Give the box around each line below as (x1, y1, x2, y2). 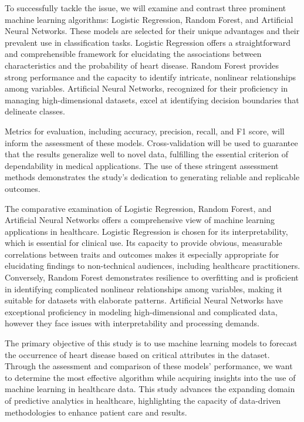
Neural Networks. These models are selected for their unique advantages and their (5, 25, 300, 37)
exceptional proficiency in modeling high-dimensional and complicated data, (5, 305, 278, 318)
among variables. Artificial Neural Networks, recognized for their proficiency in (5, 82, 288, 94)
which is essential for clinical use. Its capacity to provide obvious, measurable (5, 237, 282, 249)
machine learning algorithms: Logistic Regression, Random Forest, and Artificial (5, 13, 293, 25)
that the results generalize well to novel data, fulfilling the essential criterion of (5, 148, 289, 160)
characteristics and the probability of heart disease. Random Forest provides (5, 59, 279, 71)
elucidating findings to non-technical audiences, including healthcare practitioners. (5, 259, 300, 272)
